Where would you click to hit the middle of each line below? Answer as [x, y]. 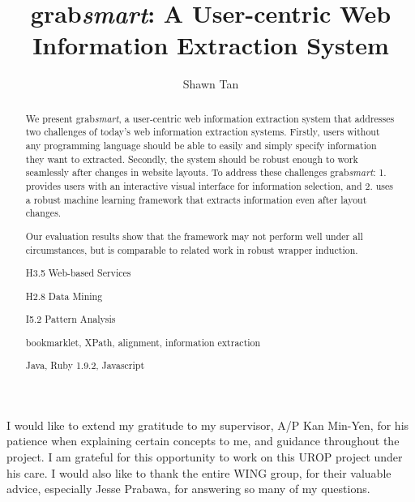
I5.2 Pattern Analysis [71, 319]
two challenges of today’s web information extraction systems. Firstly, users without [203, 132]
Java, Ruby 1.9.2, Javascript [85, 365]
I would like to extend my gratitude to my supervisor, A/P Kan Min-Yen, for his [208, 425]
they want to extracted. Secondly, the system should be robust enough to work [192, 159]
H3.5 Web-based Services [78, 273]
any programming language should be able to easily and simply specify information [201, 146]
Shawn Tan [211, 84]
